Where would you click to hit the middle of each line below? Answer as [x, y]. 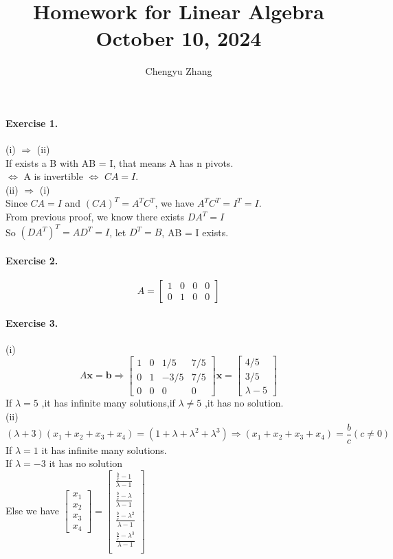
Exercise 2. [32, 260]
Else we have [33, 510]
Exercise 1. [32, 123]
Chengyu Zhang [179, 71]
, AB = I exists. [195, 232]
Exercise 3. [32, 322]
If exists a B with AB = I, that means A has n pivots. [120, 162]
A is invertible [53, 176]
